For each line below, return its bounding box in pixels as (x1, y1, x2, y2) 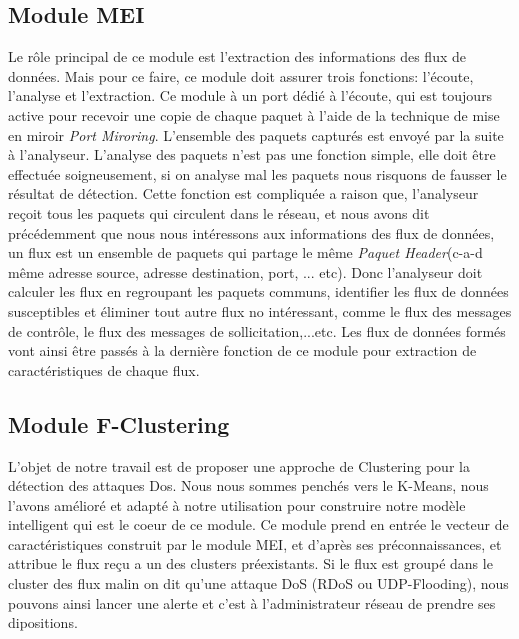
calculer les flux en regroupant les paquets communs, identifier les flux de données (8, 281, 509, 302)
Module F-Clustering (8, 408, 230, 439)
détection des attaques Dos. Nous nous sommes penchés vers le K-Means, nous (8, 475, 489, 496)
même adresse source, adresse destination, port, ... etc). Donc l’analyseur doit (8, 261, 483, 282)
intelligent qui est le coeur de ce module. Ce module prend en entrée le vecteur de (8, 514, 509, 535)
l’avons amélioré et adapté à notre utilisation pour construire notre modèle (8, 494, 466, 515)
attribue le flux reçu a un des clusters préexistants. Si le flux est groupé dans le (8, 553, 493, 574)
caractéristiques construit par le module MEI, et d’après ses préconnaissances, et (8, 533, 502, 554)
